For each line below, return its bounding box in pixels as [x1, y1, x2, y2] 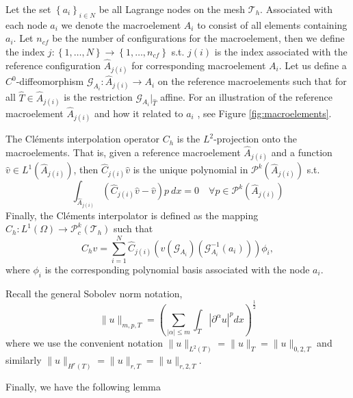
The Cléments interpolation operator [5, 132, 159, 146]
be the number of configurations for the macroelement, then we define [52, 31, 345, 45]
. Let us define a [278, 58, 347, 72]
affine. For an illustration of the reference [160, 90, 332, 104]
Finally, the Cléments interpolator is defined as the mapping [5, 208, 259, 222]
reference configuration [5, 58, 101, 72]
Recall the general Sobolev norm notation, [5, 286, 183, 300]
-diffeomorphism [16, 74, 84, 88]
